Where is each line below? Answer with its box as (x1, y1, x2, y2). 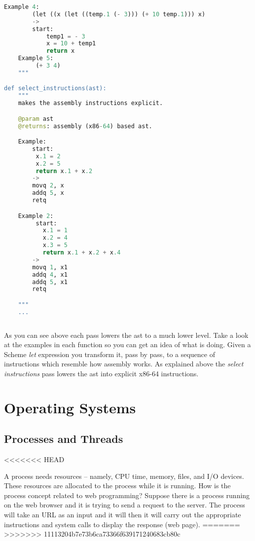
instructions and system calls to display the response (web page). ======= (4, 519, 240, 529)
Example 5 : (18, 55, 54, 62)
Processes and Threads (4, 431, 123, 446)
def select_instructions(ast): (4, 85, 107, 92)
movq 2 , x (32, 182, 64, 189)
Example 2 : (18, 212, 54, 219)
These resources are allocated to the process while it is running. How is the (4, 480, 231, 491)
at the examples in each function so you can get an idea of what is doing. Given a (4, 339, 251, 350)
